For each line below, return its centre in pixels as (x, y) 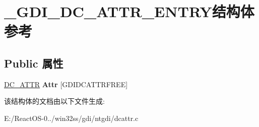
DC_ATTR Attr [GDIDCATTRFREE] (66, 84)
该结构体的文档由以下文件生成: (54, 101)
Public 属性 (34, 63)
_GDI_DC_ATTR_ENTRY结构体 (129, 11)
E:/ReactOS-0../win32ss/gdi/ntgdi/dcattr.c (71, 118)
